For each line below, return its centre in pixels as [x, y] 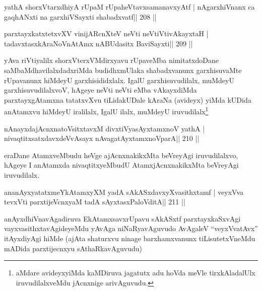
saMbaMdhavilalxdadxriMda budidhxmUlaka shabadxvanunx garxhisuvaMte [123, 70]
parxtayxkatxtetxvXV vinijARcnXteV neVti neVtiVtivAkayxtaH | [106, 33]
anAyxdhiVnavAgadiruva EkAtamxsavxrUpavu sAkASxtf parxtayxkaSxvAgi [122, 218]
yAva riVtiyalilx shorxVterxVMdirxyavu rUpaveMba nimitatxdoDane [111, 60]
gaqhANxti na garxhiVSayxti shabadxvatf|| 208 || [80, 16]
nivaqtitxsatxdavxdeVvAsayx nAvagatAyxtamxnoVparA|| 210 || [102, 138]
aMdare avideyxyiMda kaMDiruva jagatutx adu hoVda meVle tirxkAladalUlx [136, 273]
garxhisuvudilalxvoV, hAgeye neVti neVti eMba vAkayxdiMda [101, 90]
